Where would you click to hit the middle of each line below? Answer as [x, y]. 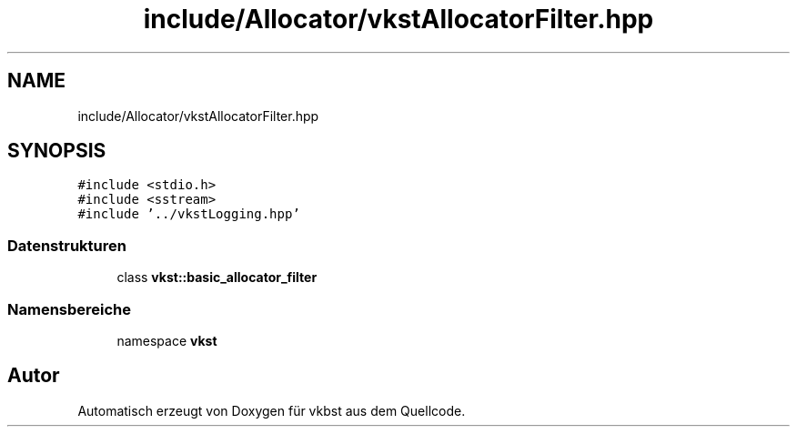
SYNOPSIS [57, 151]
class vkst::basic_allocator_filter [217, 278]
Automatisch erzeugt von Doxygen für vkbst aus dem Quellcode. [272, 410]
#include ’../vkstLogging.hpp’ [189, 214]
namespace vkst [167, 340]
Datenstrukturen [67, 245]
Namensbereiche [70, 309]
